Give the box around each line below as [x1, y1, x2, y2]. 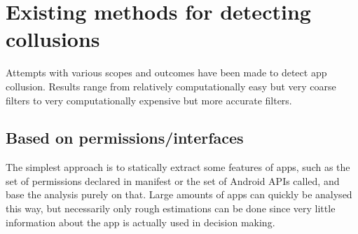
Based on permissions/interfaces [6, 127, 244, 149]
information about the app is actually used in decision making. [6, 214, 275, 229]
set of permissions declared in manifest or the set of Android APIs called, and [6, 173, 340, 188]
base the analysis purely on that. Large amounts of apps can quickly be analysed [6, 187, 352, 202]
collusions [6, 25, 100, 53]
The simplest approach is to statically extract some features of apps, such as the [6, 160, 350, 174]
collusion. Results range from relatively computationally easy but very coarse [6, 78, 336, 93]
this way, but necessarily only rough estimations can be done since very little [6, 201, 336, 216]
